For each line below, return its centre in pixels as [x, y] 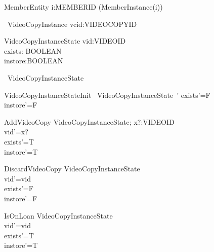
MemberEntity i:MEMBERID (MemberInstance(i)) [83, 7]
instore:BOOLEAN [34, 61]
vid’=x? [16, 132]
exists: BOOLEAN [33, 50]
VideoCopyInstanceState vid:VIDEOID [65, 41]
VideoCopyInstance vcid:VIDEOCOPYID [72, 24]
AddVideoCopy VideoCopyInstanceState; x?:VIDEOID [89, 121]
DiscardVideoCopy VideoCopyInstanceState [72, 169]
